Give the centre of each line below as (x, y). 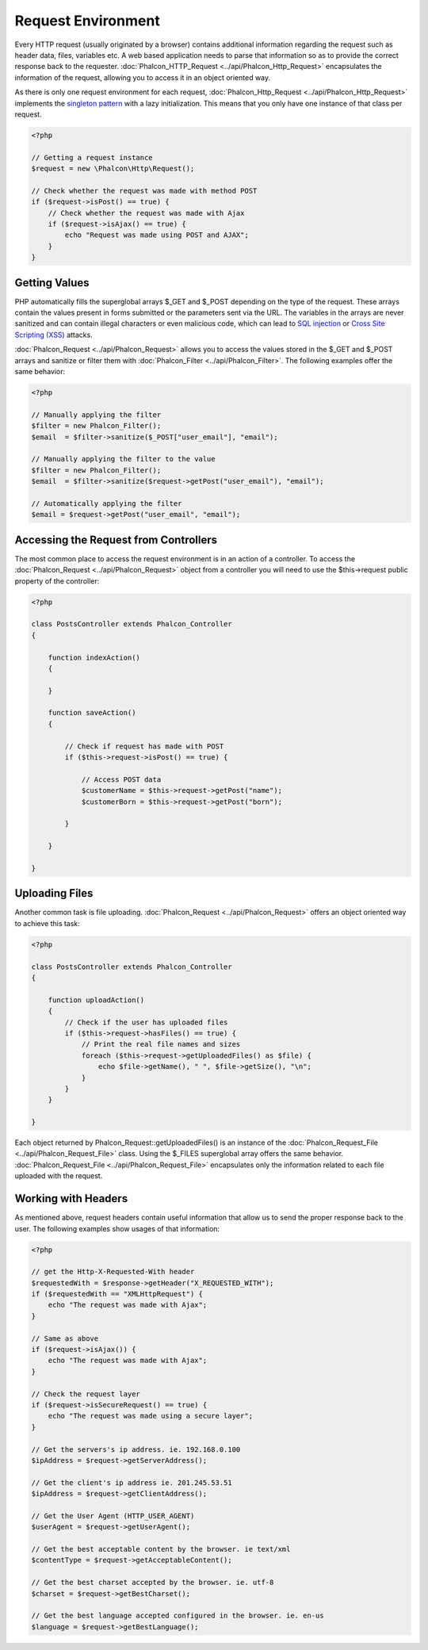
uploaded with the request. (59, 1176)
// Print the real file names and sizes (161, 1044)
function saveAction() (92, 713)
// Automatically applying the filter (107, 503)
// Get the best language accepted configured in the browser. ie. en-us (178, 1616)
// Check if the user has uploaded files (146, 1022)
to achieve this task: (48, 923)
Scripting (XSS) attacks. (53, 335)
